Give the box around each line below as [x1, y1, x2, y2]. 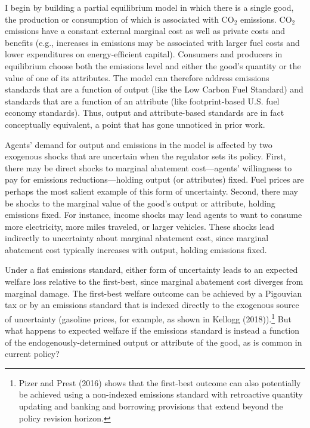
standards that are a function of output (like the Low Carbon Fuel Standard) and [5, 83, 303, 96]
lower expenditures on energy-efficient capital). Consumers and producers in [5, 48, 283, 60]
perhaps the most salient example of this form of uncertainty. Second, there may [5, 184, 299, 197]
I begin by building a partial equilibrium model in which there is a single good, [5, 1, 294, 13]
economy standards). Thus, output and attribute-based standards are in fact [5, 106, 284, 119]
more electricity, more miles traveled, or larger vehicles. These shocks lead [5, 220, 275, 232]
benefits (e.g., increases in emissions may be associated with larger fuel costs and [5, 36, 300, 48]
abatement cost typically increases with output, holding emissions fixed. [5, 243, 267, 255]
